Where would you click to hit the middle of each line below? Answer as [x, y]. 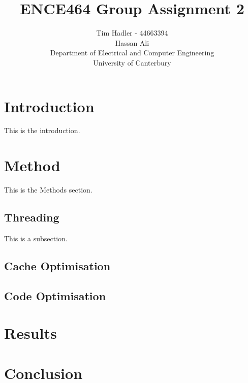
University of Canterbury [132, 62]
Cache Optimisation [57, 265]
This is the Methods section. [48, 190]
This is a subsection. [36, 238]
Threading [32, 217]
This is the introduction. [42, 130]
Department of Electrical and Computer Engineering [132, 53]
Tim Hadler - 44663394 [132, 33]
